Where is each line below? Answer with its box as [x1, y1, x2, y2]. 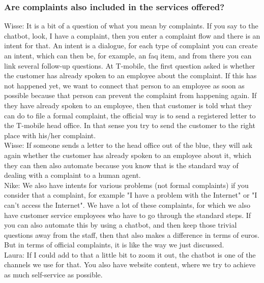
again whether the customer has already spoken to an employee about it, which [4, 149, 252, 160]
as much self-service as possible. [4, 269, 103, 280]
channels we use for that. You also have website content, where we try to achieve [4, 259, 256, 270]
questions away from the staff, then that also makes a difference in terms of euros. [4, 229, 259, 240]
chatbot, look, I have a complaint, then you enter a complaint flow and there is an [4, 30, 260, 41]
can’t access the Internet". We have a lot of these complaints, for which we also [4, 199, 250, 210]
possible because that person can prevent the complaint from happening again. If [4, 90, 257, 101]
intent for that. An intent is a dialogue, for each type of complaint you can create [4, 40, 258, 51]
